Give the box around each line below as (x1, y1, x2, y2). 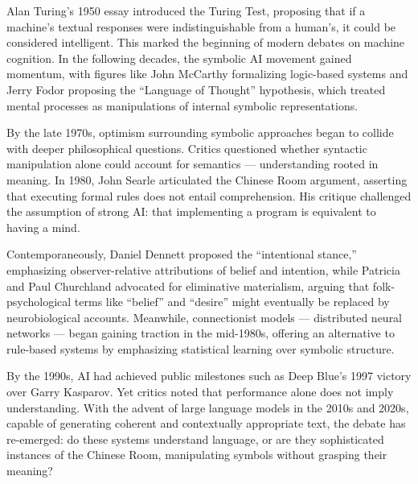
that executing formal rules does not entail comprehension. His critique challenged (6, 187, 412, 204)
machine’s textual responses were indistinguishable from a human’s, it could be (6, 18, 396, 35)
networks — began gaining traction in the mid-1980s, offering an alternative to (6, 325, 395, 341)
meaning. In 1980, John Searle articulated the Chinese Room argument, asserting (6, 171, 408, 188)
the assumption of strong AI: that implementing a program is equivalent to (6, 203, 376, 220)
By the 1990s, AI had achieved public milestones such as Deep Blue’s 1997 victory (6, 367, 412, 384)
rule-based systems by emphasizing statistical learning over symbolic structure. (6, 340, 395, 357)
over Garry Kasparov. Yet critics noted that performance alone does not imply (6, 383, 394, 400)
